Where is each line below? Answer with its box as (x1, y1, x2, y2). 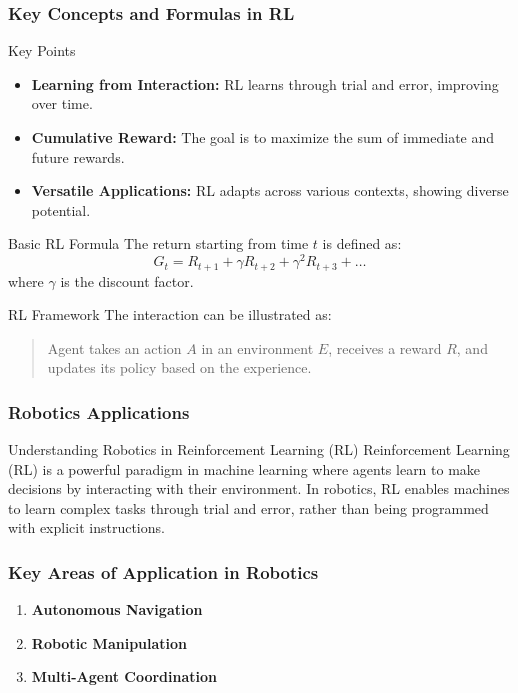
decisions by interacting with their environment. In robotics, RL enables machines (8, 478, 510, 499)
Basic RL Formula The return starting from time (8, 233, 309, 254)
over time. (31, 93, 93, 114)
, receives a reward (328, 337, 442, 358)
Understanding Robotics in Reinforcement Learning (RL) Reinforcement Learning (8, 439, 510, 460)
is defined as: (322, 233, 402, 254)
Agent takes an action (47, 337, 182, 358)
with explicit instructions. (8, 517, 165, 538)
